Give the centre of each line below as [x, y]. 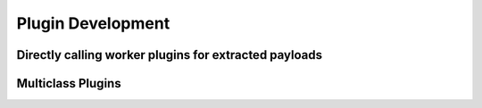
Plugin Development [93, 23]
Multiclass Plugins [69, 83]
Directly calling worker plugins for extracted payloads [170, 55]
